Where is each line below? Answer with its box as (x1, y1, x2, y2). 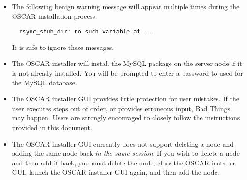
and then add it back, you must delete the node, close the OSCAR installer (12, 157, 236, 167)
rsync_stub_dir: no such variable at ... (19, 28, 154, 35)
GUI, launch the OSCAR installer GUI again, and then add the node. (12, 167, 219, 177)
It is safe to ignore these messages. (12, 42, 114, 52)
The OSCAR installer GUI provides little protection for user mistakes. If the (12, 94, 239, 104)
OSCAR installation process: (12, 11, 97, 21)
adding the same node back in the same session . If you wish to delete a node (12, 148, 240, 158)
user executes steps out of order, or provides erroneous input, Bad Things (12, 103, 230, 113)
